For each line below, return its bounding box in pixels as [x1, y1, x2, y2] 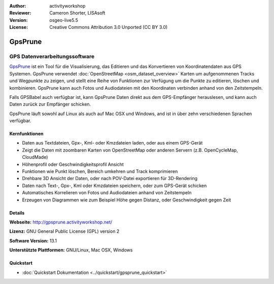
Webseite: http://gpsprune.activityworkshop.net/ [9, 219, 113, 225]
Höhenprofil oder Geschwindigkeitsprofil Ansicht [22, 161, 124, 167]
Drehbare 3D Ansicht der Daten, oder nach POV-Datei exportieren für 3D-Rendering [22, 175, 198, 182]
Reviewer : [9, 10, 31, 16]
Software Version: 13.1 [9, 237, 57, 243]
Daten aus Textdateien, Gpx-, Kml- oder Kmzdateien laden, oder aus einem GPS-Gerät [22, 140, 203, 146]
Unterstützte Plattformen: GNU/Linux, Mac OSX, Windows [9, 247, 133, 253]
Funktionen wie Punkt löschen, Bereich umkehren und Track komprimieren [22, 168, 178, 174]
